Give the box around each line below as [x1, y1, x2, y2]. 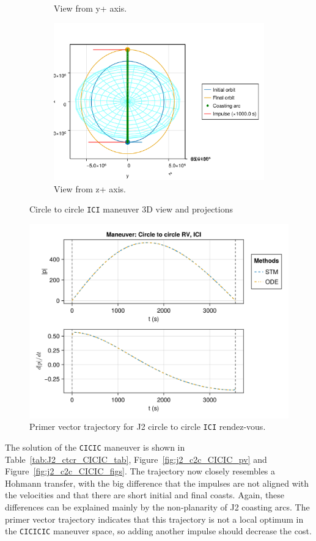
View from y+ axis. [54, 2, 127, 14]
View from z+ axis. [54, 182, 126, 195]
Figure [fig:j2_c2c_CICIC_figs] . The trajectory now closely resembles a [5, 465, 276, 477]
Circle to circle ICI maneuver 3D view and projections [29, 203, 233, 216]
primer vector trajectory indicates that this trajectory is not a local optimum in [5, 512, 304, 525]
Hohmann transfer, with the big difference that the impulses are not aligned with [5, 476, 309, 489]
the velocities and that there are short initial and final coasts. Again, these [5, 488, 285, 501]
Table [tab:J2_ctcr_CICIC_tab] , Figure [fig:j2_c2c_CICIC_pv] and [5, 452, 267, 465]
